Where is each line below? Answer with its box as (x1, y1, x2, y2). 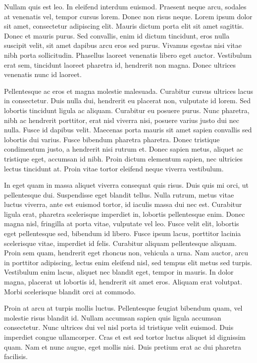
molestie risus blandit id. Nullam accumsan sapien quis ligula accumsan (4, 312, 221, 323)
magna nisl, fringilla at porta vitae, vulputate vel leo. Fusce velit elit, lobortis (4, 218, 239, 229)
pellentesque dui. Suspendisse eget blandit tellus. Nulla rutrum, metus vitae (4, 189, 234, 200)
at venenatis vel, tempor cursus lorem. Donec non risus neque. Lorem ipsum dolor (4, 11, 253, 21)
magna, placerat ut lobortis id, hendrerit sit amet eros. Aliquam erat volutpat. (4, 277, 242, 287)
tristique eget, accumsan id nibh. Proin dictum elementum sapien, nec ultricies (4, 153, 243, 163)
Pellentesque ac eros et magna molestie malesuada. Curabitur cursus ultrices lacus (4, 85, 254, 96)
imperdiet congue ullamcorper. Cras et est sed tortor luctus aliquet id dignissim (4, 332, 246, 342)
